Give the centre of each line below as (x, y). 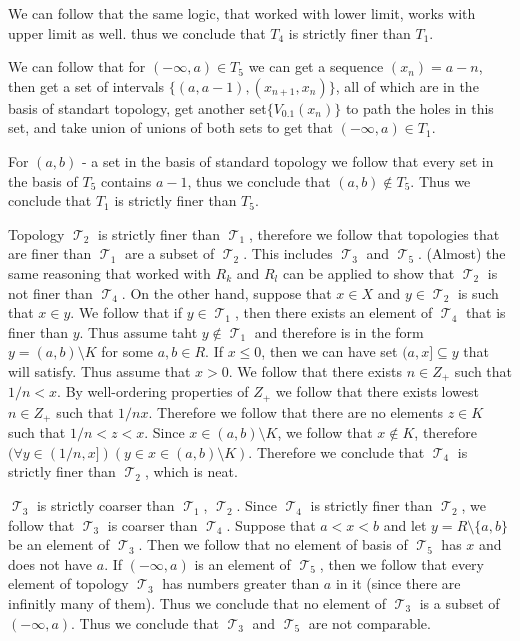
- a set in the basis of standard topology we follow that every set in (287, 160)
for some (127, 351)
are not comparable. (369, 622)
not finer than (50, 292)
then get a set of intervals (86, 85)
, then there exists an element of (333, 312)
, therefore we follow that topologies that (374, 233)
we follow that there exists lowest (377, 391)
